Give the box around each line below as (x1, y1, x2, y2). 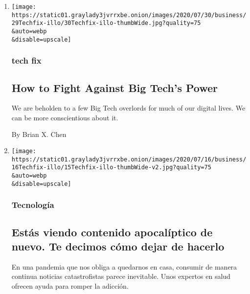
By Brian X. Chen (11, 129, 67, 139)
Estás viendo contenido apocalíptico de (11, 224, 213, 239)
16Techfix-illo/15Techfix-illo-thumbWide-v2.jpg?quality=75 (11, 164, 211, 171)
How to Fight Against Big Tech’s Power (11, 80, 218, 95)
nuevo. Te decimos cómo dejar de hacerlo (11, 239, 225, 254)
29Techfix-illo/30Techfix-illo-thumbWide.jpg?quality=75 (11, 20, 201, 27)
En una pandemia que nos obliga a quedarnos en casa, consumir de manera (11, 261, 237, 271)
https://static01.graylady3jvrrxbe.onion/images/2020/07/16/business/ (11, 156, 247, 163)
